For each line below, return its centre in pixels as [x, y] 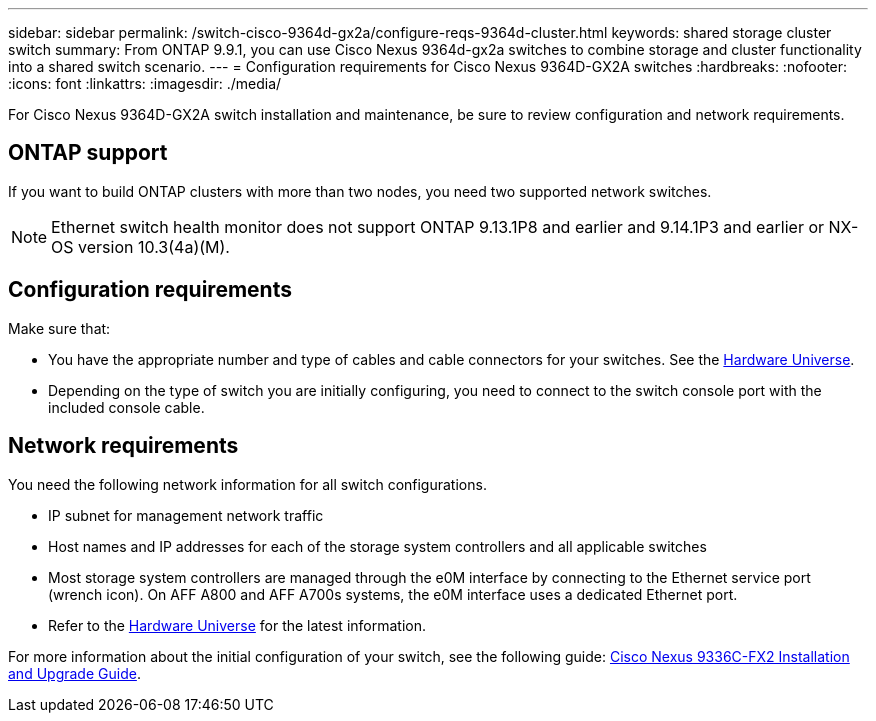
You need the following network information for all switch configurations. [247, 484]
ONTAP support [88, 153]
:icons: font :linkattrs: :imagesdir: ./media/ [145, 83]
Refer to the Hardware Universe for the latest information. [237, 625]
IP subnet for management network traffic [186, 515]
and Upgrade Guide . [74, 673]
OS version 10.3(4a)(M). [140, 246]
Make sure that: [59, 328]
